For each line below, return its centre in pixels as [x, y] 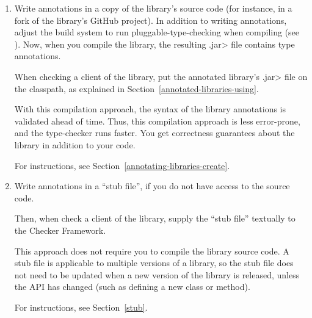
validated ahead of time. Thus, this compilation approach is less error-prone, [157, 121]
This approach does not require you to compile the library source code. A [152, 251]
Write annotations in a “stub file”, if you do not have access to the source [152, 186]
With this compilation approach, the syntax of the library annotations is [150, 109]
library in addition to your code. [75, 144]
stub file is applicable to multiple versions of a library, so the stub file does [154, 263]
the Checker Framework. [60, 230]
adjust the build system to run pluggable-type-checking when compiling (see [157, 32]
